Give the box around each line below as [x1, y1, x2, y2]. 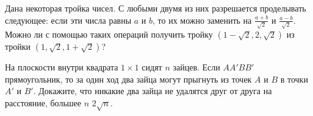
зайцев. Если [173, 61, 220, 73]
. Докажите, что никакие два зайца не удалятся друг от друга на [33, 84, 272, 97]
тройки [5, 40, 31, 53]
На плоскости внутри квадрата [5, 61, 118, 73]
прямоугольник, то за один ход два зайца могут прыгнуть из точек [5, 72, 252, 85]
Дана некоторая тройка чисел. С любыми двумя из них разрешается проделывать [5, 2, 306, 14]
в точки [280, 72, 308, 85]
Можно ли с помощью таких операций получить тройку [5, 28, 213, 41]
